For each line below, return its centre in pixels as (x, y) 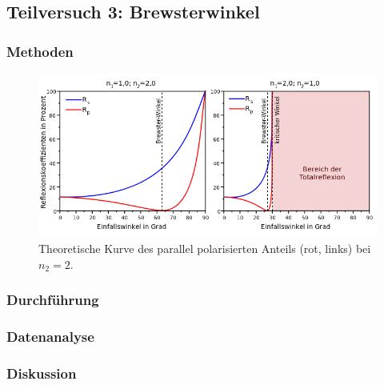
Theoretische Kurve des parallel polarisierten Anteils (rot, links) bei (205, 248)
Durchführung (53, 300)
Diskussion (42, 373)
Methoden (40, 51)
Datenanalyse (50, 336)
